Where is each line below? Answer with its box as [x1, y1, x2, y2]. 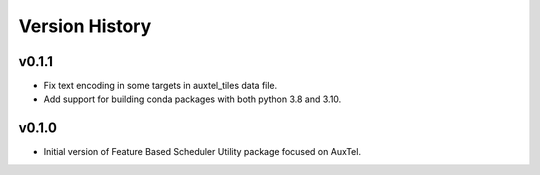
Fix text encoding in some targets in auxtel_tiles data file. [43, 80, 278, 92]
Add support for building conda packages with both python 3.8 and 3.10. [43, 93, 342, 105]
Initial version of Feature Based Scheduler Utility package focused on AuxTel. [43, 146, 362, 158]
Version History [18, 15, 152, 37]
